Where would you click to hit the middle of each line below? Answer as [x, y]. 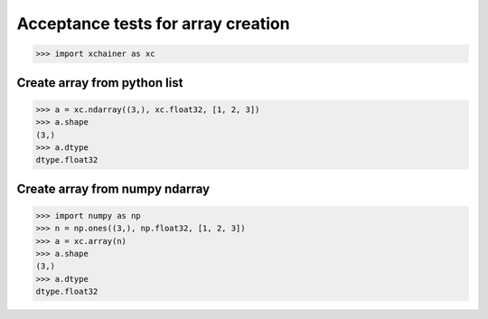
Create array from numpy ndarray [113, 188]
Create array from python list [100, 83]
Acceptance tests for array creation [153, 23]
